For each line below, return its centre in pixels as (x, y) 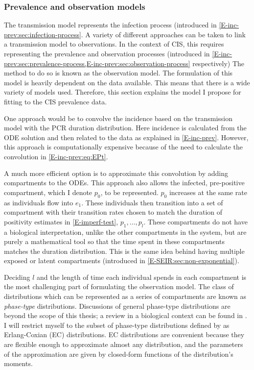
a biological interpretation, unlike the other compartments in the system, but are (125, 232)
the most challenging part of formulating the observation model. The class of (119, 286)
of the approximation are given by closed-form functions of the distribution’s (119, 354)
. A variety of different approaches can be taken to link (163, 34)
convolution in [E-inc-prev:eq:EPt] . (56, 156)
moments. (18, 363)
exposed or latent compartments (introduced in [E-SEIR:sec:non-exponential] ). (122, 260)
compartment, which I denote (48, 192)
